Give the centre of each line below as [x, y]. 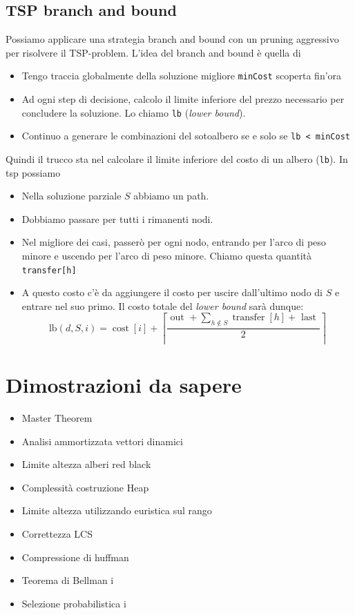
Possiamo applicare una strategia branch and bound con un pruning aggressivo [172, 39]
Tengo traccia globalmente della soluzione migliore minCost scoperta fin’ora [182, 76]
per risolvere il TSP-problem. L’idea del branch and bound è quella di [153, 52]
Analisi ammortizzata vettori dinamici [102, 441]
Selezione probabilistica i [74, 603]
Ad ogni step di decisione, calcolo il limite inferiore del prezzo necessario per [183, 99]
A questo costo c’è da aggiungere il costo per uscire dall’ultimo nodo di [172, 292]
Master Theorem [57, 418]
